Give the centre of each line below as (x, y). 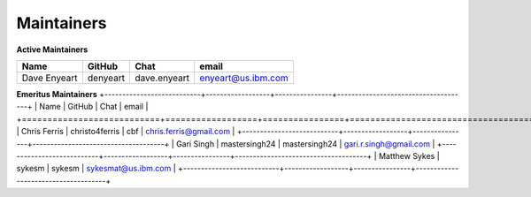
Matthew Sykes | (409, 155)
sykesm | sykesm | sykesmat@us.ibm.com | (96, 169)
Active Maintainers (52, 49)
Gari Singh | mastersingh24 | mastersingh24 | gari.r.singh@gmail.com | (305, 144)
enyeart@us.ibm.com (244, 78)
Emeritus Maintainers (57, 94)
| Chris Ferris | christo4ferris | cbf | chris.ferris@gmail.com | (126, 132)
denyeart (106, 78)
